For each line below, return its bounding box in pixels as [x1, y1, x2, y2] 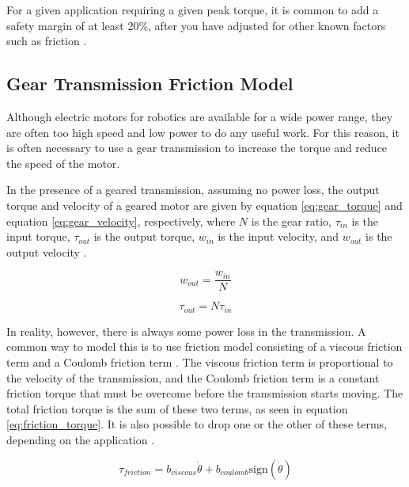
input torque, [6, 228, 70, 245]
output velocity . [6, 243, 87, 260]
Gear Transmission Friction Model [6, 71, 293, 96]
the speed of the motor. [6, 154, 120, 171]
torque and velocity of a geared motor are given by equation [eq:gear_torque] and [6, 196, 403, 213]
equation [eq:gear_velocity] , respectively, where [6, 212, 236, 229]
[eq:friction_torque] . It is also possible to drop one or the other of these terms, [6, 416, 387, 432]
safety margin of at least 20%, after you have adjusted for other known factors [6, 17, 386, 33]
